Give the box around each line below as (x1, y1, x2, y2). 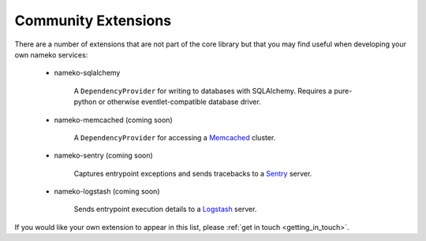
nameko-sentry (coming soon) (54, 150, 153, 161)
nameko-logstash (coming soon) (54, 187, 160, 196)
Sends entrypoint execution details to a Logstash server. (73, 205, 257, 214)
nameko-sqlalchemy (54, 68, 121, 78)
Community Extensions (14, 12, 172, 29)
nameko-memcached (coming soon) (54, 115, 173, 124)
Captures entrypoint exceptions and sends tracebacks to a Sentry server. (73, 169, 312, 178)
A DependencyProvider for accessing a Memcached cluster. (73, 132, 276, 142)
